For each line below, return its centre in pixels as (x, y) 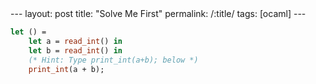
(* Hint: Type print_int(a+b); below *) (113, 60)
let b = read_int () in (75, 50)
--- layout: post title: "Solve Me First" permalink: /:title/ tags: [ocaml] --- (158, 13)
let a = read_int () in (75, 41)
